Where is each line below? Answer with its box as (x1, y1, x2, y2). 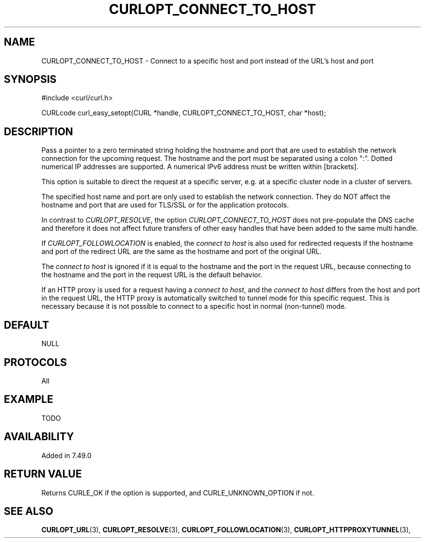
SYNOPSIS (4, 73, 57, 86)
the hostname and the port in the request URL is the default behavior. (41, 271, 262, 279)
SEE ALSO (4, 505, 53, 517)
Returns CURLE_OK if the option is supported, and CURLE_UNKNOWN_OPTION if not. (41, 488, 314, 497)
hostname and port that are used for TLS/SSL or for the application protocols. (41, 201, 289, 209)
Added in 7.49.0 (41, 451, 92, 460)
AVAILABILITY (4, 430, 74, 443)
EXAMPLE (4, 393, 53, 406)
